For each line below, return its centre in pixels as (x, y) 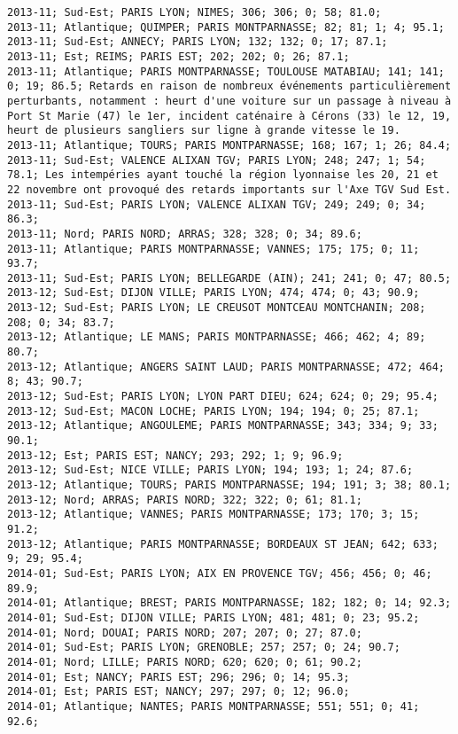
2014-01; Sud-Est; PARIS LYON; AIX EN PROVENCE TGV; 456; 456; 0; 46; (220, 573)
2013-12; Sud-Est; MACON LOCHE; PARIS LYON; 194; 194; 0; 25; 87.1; (213, 411)
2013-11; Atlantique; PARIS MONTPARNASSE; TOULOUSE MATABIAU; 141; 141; (226, 71)
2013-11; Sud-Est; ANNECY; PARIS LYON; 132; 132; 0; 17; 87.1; (198, 42)
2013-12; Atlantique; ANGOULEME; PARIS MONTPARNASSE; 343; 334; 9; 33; (223, 426)
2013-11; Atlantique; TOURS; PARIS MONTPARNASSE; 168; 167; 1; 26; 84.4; (229, 145)
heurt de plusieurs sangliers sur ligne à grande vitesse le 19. (204, 131)
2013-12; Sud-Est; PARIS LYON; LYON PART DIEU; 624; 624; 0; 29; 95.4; (223, 397)
